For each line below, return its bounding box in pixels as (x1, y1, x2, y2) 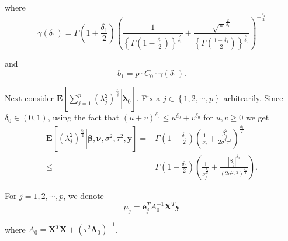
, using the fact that (47, 111, 120, 123)
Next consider (5, 92, 54, 104)
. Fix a (136, 92, 161, 104)
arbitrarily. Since (223, 92, 283, 104)
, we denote (63, 189, 104, 201)
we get (245, 111, 269, 123)
